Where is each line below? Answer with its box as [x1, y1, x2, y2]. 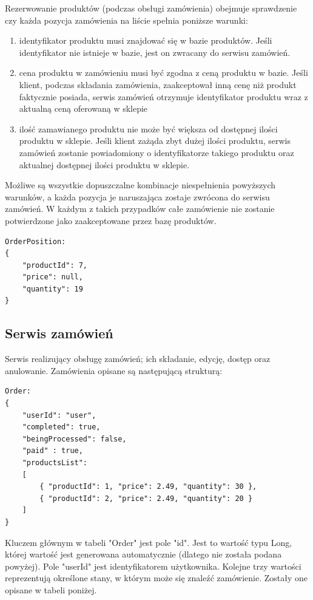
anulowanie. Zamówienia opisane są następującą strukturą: [5, 364, 223, 377]
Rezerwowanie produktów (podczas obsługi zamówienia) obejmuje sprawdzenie [5, 2, 297, 14]
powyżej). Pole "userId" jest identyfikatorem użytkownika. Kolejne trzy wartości [5, 559, 301, 572]
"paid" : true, [22, 446, 83, 455]
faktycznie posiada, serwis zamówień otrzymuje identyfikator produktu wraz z [19, 90, 308, 103]
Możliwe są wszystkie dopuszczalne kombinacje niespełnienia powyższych [5, 179, 276, 191]
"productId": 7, [22, 261, 88, 270]
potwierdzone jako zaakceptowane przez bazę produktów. [5, 214, 217, 227]
